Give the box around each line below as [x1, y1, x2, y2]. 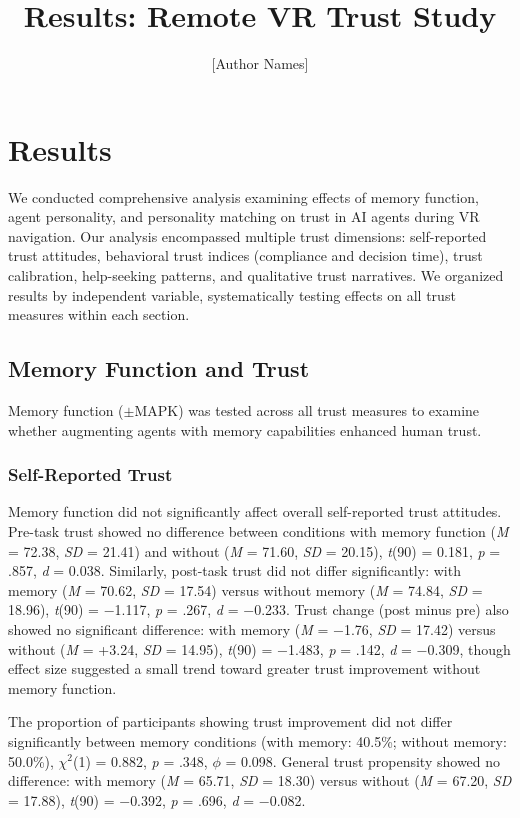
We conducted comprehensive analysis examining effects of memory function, [8, 186, 479, 207]
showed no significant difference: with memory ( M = [8, 618, 329, 639]
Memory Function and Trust [8, 353, 310, 384]
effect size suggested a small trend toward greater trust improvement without [8, 658, 481, 679]
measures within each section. [8, 304, 190, 325]
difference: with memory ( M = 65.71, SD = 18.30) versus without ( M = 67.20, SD [8, 770, 512, 791]
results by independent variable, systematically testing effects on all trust [8, 284, 456, 305]
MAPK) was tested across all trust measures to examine [134, 400, 480, 421]
